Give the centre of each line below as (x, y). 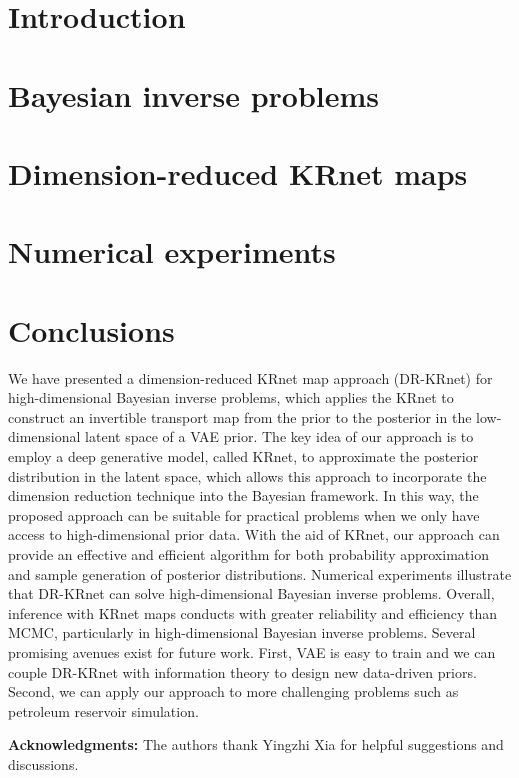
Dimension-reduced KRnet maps (238, 172)
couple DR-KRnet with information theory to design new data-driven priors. (242, 671)
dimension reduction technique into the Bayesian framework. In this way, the (243, 495)
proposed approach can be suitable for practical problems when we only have (244, 514)
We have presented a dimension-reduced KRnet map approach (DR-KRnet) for (250, 377)
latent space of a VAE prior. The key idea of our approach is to (279, 436)
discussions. (43, 763)
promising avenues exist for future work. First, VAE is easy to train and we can (252, 651)
